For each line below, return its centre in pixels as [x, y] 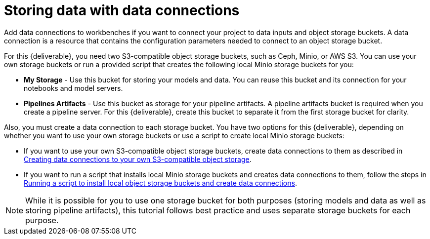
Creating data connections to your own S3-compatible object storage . [138, 159]
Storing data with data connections [122, 10]
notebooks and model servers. [73, 88]
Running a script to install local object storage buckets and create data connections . [160, 183]
